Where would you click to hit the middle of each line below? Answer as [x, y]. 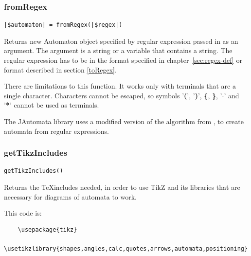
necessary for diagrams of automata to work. [70, 196]
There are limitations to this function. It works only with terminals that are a [120, 86]
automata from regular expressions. [56, 131]
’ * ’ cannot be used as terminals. [52, 105]
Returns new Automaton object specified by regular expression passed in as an [121, 41]
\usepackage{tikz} [47, 229]
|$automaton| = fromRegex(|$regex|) [63, 25]
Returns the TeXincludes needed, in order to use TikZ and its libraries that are [122, 187]
